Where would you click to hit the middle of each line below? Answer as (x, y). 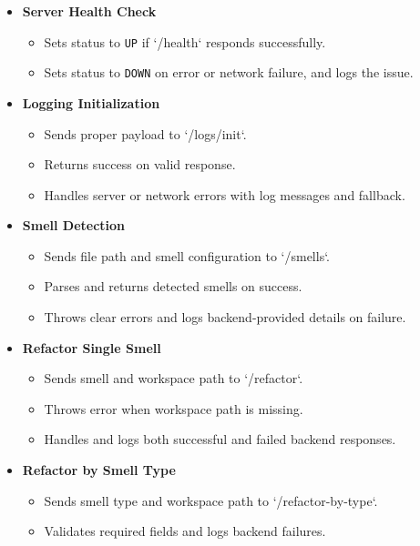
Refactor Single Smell (92, 347)
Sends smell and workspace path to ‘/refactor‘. (174, 378)
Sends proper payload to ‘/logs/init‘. (145, 133)
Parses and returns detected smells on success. (173, 286)
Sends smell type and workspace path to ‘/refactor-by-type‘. (211, 500)
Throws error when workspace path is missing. (174, 408)
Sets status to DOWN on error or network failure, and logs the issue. (229, 72)
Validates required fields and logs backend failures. (185, 531)
